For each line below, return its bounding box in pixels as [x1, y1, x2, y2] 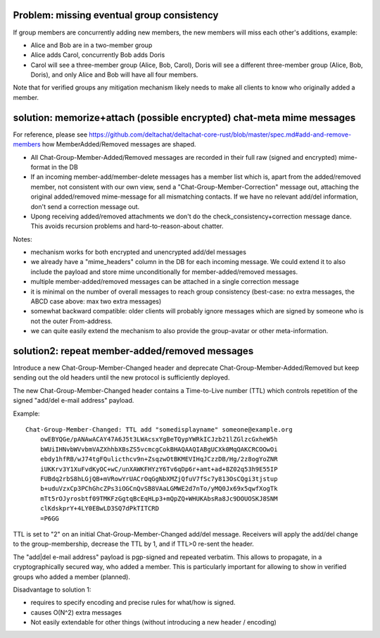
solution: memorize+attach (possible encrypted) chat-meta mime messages [13, 111, 356, 123]
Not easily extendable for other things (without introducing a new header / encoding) [30, 618, 277, 627]
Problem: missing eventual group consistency [13, 9, 219, 21]
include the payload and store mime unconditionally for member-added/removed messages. [30, 268, 298, 276]
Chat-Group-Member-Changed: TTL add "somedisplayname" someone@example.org [25, 426, 293, 434]
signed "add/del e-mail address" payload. [13, 396, 134, 405]
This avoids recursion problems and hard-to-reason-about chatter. [30, 222, 224, 230]
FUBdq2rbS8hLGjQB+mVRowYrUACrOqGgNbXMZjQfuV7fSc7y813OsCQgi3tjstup [39, 475, 278, 482]
